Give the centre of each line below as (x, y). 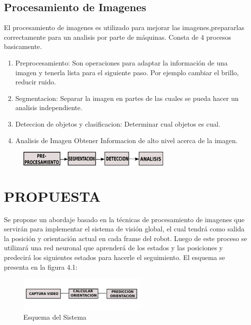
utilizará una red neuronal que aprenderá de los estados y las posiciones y (113, 248)
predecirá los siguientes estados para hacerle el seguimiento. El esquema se (115, 257)
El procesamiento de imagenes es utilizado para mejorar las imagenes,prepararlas (124, 27)
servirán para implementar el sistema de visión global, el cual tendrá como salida (124, 229)
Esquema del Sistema (55, 317)
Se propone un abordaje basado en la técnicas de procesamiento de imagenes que (124, 219)
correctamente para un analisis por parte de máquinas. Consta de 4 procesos (118, 37)
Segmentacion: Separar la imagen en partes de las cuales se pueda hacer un (127, 98)
